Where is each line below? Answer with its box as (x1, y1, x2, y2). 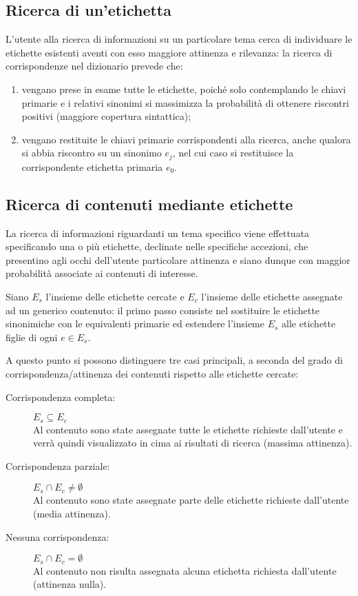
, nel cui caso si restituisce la (172, 145, 294, 160)
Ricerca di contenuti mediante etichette (6, 193, 293, 214)
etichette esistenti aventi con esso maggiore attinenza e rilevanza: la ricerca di (6, 45, 333, 59)
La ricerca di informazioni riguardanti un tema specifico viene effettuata (6, 225, 310, 240)
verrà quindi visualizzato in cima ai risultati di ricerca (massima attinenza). (33, 435, 352, 450)
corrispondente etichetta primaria (21, 159, 163, 174)
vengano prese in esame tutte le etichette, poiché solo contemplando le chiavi (21, 81, 346, 96)
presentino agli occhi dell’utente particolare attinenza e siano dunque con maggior (6, 252, 350, 267)
